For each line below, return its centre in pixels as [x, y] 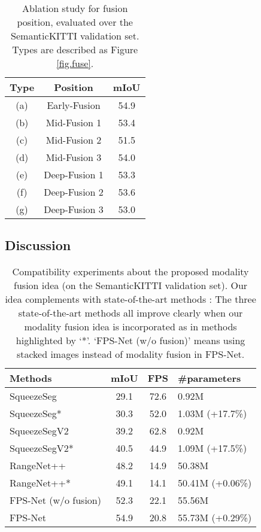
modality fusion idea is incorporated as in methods [130, 327]
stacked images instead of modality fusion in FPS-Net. [130, 354]
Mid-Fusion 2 [74, 140]
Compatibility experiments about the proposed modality [130, 272]
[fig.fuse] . [75, 63]
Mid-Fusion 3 [74, 157]
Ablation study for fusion [75, 8]
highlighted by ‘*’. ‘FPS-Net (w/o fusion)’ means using [130, 341]
